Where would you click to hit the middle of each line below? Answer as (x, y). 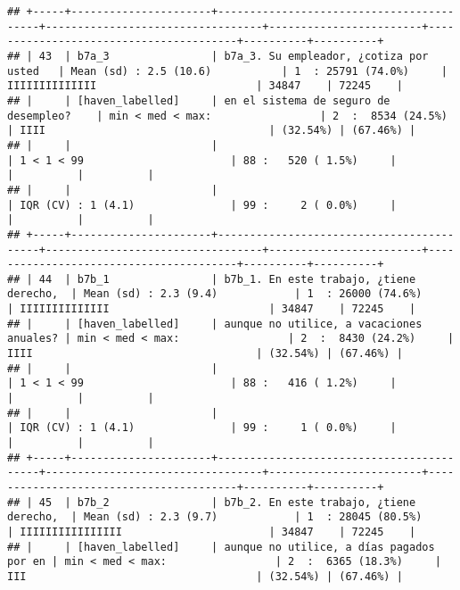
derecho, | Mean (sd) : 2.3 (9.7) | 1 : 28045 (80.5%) (215, 517)
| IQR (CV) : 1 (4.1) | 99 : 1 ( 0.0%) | (202, 428)
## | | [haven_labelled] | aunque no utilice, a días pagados (221, 547)
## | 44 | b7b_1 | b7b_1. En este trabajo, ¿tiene (212, 279)
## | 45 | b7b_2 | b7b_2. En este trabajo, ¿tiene (212, 502)
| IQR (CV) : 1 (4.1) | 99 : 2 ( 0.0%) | (202, 205)
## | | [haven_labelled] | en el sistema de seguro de (199, 100)
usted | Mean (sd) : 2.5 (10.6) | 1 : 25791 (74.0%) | (227, 71)
